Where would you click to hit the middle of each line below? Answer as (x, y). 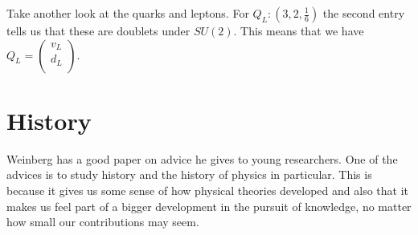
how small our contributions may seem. (103, 222)
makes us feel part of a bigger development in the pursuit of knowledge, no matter (209, 206)
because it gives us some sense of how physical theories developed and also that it (207, 190)
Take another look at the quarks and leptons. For (128, 13)
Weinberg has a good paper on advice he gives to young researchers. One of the (202, 158)
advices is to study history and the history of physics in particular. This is (189, 174)
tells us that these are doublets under (98, 30)
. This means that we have (299, 30)
